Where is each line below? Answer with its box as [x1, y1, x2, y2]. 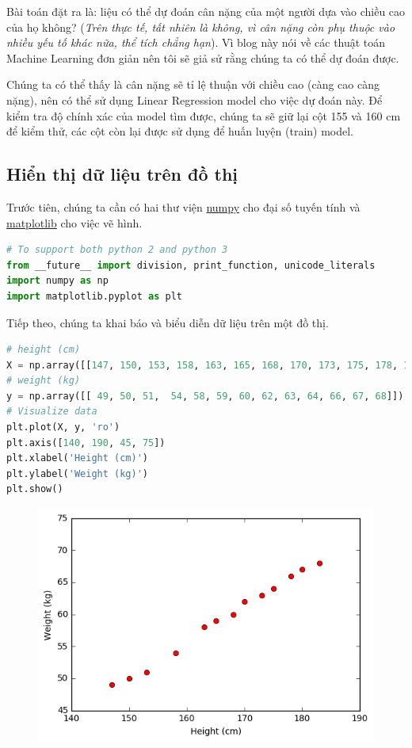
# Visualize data [6, 406, 97, 418]
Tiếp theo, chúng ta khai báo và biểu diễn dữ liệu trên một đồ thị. [6, 314, 329, 330]
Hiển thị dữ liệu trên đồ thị [6, 162, 238, 186]
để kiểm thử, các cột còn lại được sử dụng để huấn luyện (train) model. [6, 123, 354, 139]
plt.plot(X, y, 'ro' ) [6, 422, 120, 433]
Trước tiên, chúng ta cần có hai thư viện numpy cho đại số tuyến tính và [6, 198, 360, 215]
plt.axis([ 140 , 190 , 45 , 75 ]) [6, 437, 166, 448]
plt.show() [6, 483, 63, 495]
